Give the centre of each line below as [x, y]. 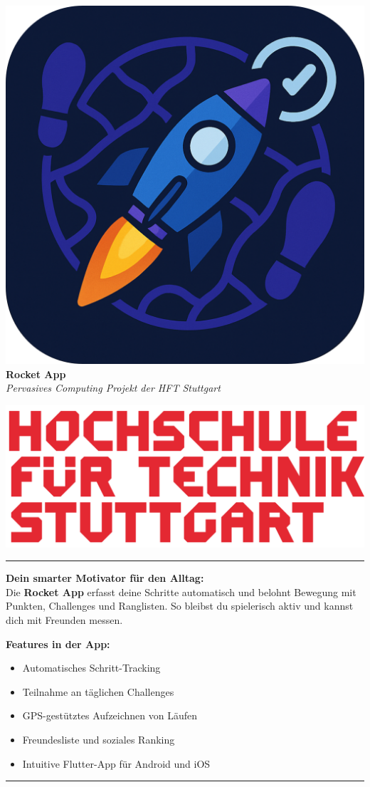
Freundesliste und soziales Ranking [99, 739]
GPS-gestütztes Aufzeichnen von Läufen [110, 715]
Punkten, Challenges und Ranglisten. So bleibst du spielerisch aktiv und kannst [180, 606]
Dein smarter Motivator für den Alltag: [105, 578]
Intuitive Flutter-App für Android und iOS [116, 763]
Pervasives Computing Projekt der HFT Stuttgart [113, 388]
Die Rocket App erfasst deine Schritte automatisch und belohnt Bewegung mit [181, 591]
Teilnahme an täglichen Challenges [98, 691]
